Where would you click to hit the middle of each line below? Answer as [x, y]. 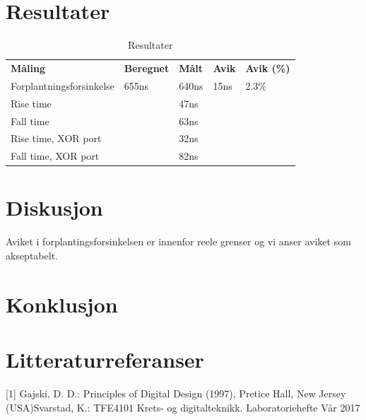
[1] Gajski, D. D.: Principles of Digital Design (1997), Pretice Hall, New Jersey [176, 393]
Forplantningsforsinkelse [63, 85]
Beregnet [147, 68]
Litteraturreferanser [105, 360]
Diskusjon [54, 208]
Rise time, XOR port [56, 138]
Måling [28, 68]
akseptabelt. [32, 255]
